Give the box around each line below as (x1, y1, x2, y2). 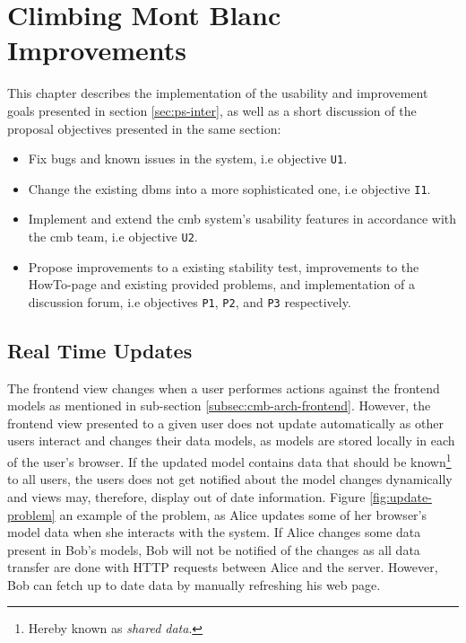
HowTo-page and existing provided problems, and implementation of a (28, 275, 415, 294)
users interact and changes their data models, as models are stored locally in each (7, 431, 455, 450)
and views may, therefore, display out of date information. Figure (7, 487, 366, 506)
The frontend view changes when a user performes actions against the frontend (7, 378, 440, 397)
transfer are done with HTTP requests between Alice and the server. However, (7, 558, 438, 577)
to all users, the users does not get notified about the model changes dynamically (7, 470, 453, 489)
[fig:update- (369, 487, 432, 506)
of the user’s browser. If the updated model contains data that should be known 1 (7, 450, 452, 471)
